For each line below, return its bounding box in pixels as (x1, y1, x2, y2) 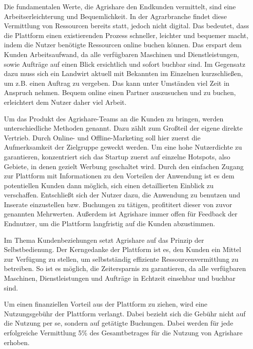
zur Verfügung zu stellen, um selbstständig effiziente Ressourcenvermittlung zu (4, 253, 239, 264)
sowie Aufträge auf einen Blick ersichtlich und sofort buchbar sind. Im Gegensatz (4, 58, 246, 69)
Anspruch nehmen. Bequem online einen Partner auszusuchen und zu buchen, (4, 87, 236, 97)
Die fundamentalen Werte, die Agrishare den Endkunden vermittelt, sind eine (4, 1, 236, 11)
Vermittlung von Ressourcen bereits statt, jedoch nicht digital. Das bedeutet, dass (4, 20, 249, 31)
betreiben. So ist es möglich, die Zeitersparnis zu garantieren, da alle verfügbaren (4, 263, 246, 273)
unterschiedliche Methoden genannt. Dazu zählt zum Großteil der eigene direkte (4, 123, 243, 133)
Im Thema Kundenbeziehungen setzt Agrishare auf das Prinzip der (4, 234, 204, 245)
